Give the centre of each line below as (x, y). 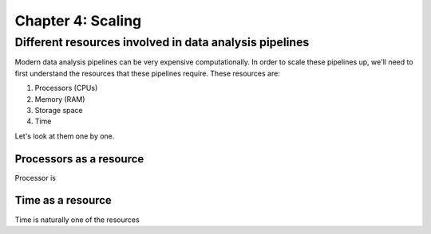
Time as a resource (63, 200)
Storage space (59, 110)
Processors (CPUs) (66, 88)
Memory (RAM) (60, 99)
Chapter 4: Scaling (78, 21)
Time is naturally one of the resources (77, 220)
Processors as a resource (79, 159)
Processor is (35, 177)
